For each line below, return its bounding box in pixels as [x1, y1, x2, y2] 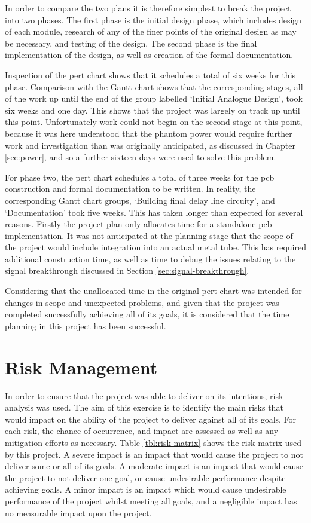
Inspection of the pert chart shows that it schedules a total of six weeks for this [5, 68, 296, 81]
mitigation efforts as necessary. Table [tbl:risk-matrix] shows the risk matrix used [5, 436, 301, 448]
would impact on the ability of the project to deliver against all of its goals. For [5, 412, 297, 425]
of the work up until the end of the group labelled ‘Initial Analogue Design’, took [5, 92, 303, 105]
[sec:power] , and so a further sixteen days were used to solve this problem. [5, 151, 276, 163]
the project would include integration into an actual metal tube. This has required [5, 241, 306, 253]
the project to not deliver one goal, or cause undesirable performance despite [5, 471, 286, 484]
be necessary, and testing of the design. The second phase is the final [5, 36, 257, 49]
